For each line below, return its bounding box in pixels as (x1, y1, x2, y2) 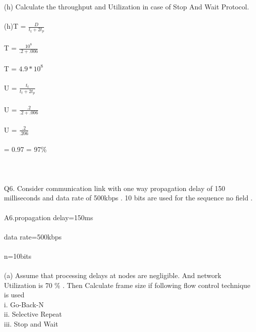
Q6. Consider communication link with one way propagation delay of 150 (4, 183, 225, 193)
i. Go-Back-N (4, 299, 44, 309)
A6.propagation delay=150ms (4, 212, 93, 222)
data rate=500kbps (4, 231, 62, 241)
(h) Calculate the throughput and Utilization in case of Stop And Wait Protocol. (4, 1, 249, 11)
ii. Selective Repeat (4, 309, 62, 319)
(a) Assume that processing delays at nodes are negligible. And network (4, 270, 221, 281)
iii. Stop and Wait (4, 319, 58, 329)
